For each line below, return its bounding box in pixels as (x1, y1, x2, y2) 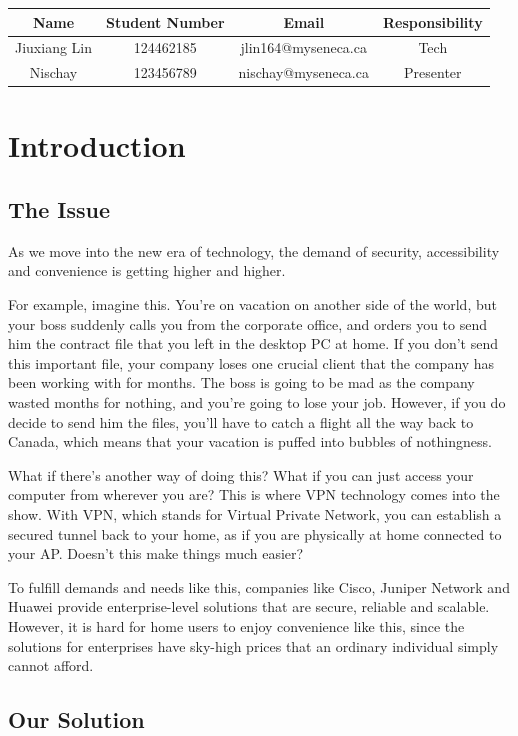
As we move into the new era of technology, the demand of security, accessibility (8, 240, 500, 261)
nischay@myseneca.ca (238, 62, 369, 83)
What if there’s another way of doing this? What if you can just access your (8, 464, 474, 485)
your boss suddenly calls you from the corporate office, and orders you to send (8, 313, 488, 334)
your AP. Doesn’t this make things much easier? (8, 543, 304, 564)
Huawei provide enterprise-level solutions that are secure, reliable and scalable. (8, 596, 490, 617)
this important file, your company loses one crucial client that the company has (8, 352, 495, 373)
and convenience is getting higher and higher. (8, 260, 286, 281)
